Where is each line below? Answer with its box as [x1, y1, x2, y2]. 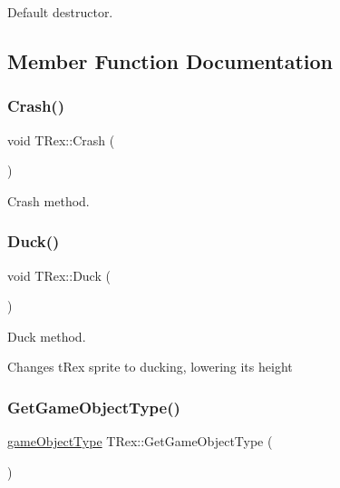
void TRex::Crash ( [7, 130, 115, 149]
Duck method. [7, 326, 86, 345]
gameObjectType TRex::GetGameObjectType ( [7, 432, 273, 451]
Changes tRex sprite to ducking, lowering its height [7, 357, 293, 376]
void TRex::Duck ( [7, 265, 111, 284]
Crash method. [7, 191, 90, 210]
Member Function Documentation [7, 46, 334, 75]
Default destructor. [7, 3, 113, 21]
